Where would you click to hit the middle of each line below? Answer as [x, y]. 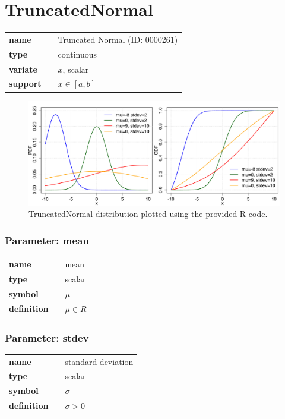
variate [23, 69]
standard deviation [99, 361]
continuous [77, 54]
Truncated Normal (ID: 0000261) [118, 39]
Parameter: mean [47, 240]
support [25, 84]
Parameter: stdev [47, 337]
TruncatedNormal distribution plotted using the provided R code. [148, 214]
